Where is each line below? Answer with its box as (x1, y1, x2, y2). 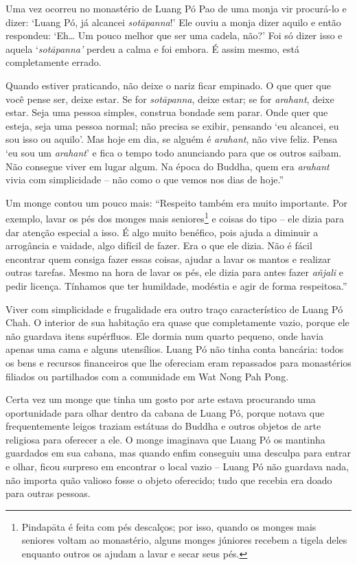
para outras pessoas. (5, 486, 91, 500)
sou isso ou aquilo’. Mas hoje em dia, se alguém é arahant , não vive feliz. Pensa (5, 132, 338, 146)
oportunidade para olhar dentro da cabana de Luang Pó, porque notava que (5, 405, 325, 419)
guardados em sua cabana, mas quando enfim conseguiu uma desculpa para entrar (5, 446, 351, 460)
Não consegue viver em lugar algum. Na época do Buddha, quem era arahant (5, 159, 330, 173)
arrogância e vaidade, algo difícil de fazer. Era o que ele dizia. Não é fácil (5, 238, 312, 253)
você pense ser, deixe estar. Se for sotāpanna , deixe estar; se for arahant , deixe (5, 91, 334, 106)
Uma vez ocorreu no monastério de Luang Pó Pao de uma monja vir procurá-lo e (5, 1, 347, 15)
